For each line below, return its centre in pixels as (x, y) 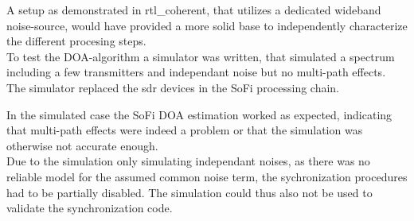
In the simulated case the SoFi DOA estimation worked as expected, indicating (199, 114)
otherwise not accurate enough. (82, 145)
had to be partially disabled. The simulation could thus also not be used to (189, 192)
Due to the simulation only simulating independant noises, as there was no (188, 161)
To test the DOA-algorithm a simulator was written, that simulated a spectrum (201, 56)
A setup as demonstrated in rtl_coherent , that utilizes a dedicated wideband (194, 10)
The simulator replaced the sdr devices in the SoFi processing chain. (173, 87)
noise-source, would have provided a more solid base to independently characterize (207, 25)
